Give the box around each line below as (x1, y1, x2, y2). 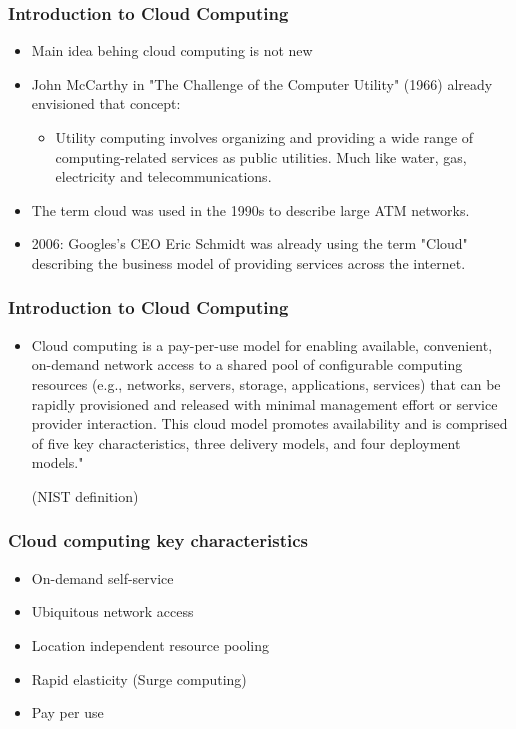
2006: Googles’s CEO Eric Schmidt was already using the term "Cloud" (31, 233, 468, 254)
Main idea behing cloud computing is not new (31, 40, 313, 61)
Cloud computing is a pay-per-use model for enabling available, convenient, (31, 334, 493, 355)
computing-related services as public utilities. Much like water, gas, (55, 146, 467, 167)
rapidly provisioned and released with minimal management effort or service (31, 393, 498, 414)
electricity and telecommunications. (55, 166, 272, 187)
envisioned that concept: (31, 93, 181, 114)
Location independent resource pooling (31, 634, 270, 655)
